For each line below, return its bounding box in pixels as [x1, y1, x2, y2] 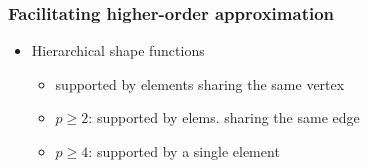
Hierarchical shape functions [31, 40, 205, 61]
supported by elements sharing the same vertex [55, 73, 345, 94]
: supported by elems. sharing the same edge [88, 107, 360, 128]
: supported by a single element [88, 141, 280, 161]
